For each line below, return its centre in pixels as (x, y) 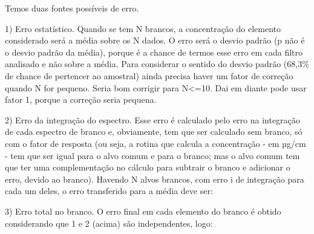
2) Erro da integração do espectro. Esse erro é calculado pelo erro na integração (152, 119)
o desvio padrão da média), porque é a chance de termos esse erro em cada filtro (154, 52)
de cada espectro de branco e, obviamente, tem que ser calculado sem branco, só (154, 132)
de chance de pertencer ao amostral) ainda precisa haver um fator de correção (149, 75)
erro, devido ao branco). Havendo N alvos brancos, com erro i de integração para (155, 179)
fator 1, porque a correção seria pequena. (81, 99)
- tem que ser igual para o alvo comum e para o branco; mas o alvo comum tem (152, 155)
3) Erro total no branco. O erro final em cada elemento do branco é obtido (143, 211)
